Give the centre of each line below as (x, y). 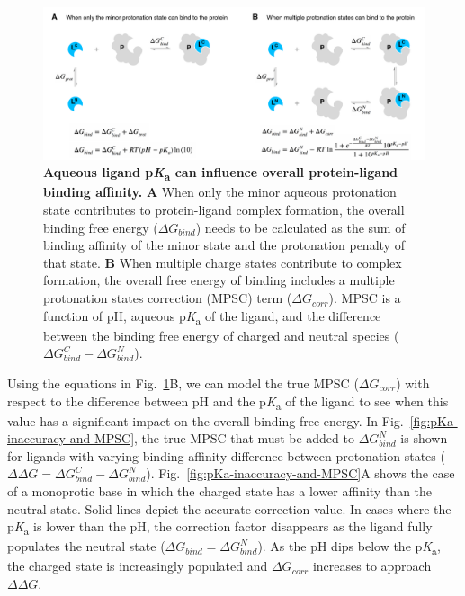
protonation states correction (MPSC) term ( (168, 298)
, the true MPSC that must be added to (244, 438)
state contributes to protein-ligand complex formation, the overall (224, 210)
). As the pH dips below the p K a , (349, 547)
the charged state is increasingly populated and (138, 566)
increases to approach (372, 566)
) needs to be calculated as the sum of (300, 227)
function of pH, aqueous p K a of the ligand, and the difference (212, 316)
